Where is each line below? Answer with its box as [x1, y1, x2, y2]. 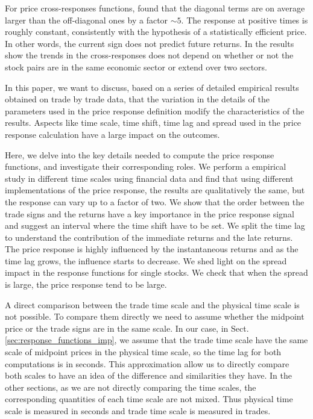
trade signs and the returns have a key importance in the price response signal [5, 207, 294, 220]
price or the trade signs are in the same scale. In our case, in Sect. [5, 321, 249, 334]
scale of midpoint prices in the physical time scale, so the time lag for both [5, 346, 282, 358]
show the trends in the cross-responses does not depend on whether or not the [5, 49, 294, 61]
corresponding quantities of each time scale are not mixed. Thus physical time [5, 393, 293, 405]
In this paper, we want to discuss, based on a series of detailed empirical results [5, 81, 299, 93]
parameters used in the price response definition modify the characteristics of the [5, 104, 305, 117]
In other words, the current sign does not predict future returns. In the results [5, 37, 294, 49]
